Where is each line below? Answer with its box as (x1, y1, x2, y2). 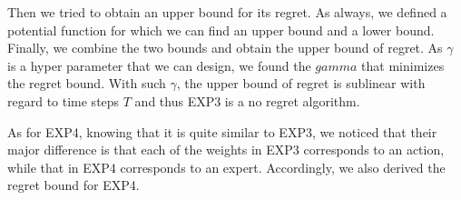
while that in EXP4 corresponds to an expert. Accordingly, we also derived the (7, 157, 446, 176)
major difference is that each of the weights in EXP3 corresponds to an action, (7, 140, 445, 159)
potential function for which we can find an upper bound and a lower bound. (7, 20, 435, 39)
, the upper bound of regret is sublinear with (176, 74, 426, 93)
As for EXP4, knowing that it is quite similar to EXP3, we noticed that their (7, 122, 437, 141)
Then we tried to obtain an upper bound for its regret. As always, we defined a (7, 3, 447, 21)
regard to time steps (7, 91, 120, 110)
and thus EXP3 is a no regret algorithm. (134, 91, 360, 110)
